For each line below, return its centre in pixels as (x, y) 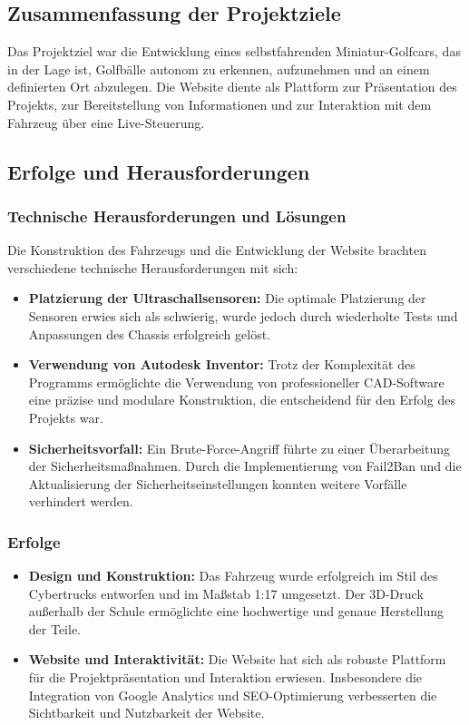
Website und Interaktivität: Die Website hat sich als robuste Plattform (237, 659)
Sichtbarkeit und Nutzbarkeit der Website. (147, 713)
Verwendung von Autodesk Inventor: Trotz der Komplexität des (222, 364)
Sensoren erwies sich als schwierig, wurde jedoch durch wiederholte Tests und (243, 315)
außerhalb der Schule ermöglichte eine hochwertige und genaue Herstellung (236, 611)
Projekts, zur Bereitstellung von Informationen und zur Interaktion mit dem (220, 104)
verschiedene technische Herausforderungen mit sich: (153, 267)
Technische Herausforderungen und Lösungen (177, 216)
